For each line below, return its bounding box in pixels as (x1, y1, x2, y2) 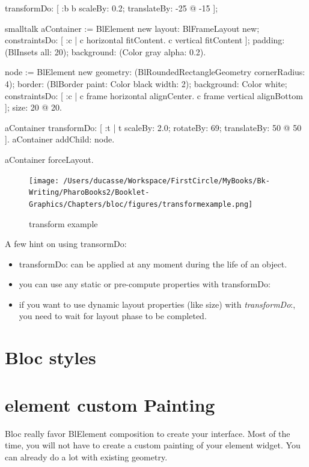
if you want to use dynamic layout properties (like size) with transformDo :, (19, 298, 296, 310)
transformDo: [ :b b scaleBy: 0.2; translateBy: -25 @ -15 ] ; (5, 2, 218, 14)
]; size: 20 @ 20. (5, 101, 62, 114)
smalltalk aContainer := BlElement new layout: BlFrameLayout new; (5, 22, 260, 34)
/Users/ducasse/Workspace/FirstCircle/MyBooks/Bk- (63, 176, 270, 185)
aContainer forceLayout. (5, 153, 94, 165)
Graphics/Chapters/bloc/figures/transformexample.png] (29, 200, 253, 209)
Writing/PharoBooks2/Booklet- (29, 188, 150, 197)
